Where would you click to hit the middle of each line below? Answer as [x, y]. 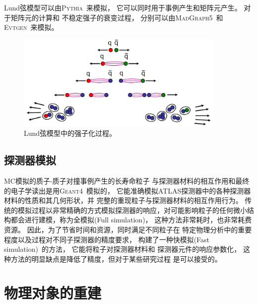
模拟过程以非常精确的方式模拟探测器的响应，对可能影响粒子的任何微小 [132, 210]
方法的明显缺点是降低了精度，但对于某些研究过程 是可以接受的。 [116, 258]
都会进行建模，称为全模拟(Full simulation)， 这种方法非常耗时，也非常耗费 [131, 220]
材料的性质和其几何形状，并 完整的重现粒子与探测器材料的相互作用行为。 [123, 200]
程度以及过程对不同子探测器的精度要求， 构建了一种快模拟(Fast [107, 239]
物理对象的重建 [53, 293]
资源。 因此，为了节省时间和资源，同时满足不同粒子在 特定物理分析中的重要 [128, 229]
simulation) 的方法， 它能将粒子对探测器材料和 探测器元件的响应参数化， [123, 249]
